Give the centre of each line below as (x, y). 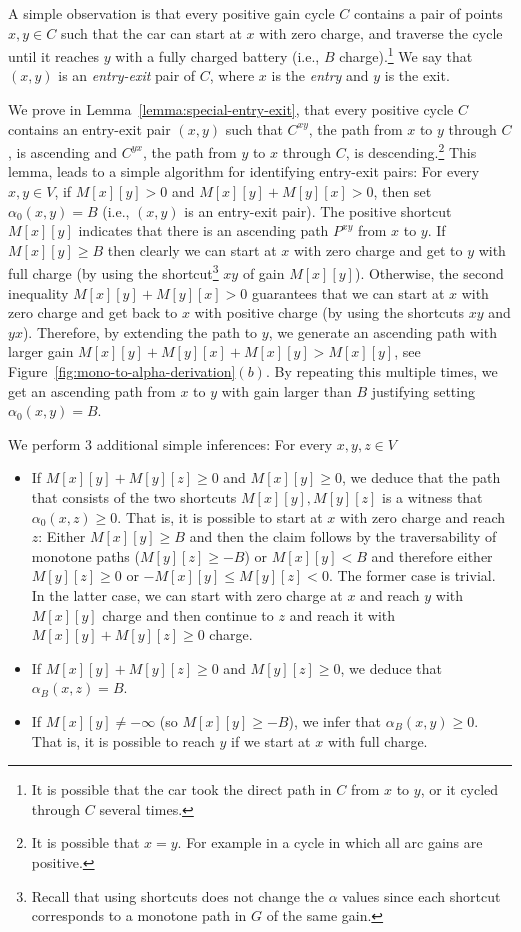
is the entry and (320, 75)
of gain (263, 273)
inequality (38, 292)
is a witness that (432, 497)
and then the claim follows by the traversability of (343, 536)
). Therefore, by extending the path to (140, 331)
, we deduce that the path (421, 477)
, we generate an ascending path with (383, 331)
